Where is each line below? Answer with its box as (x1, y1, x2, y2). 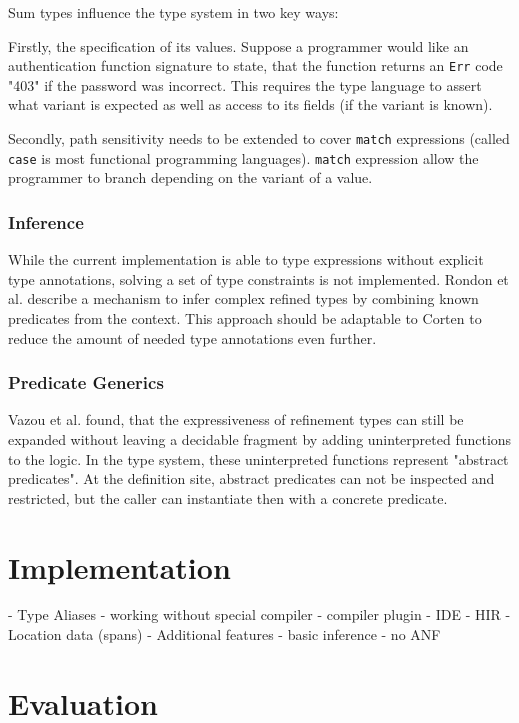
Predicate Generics (8, 370, 164, 395)
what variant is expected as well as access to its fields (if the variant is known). (8, 94, 493, 115)
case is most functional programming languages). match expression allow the (8, 147, 479, 168)
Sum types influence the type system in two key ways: (8, 2, 339, 22)
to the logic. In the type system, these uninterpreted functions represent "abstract (8, 448, 509, 469)
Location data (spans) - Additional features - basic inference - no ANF (8, 624, 441, 645)
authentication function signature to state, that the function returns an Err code (8, 55, 503, 76)
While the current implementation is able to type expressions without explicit (8, 249, 484, 270)
